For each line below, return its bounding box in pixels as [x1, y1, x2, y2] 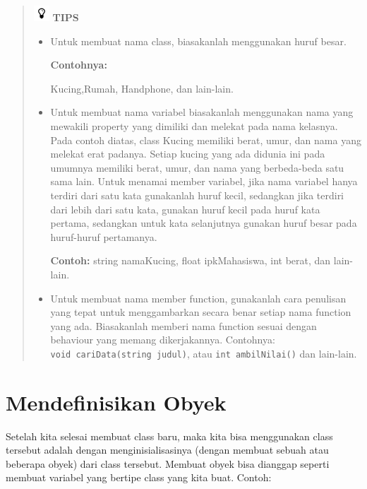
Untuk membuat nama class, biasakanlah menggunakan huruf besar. [50, 33, 347, 48]
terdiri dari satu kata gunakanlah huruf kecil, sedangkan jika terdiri [50, 187, 344, 202]
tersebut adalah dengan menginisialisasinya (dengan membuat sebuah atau [6, 442, 329, 457]
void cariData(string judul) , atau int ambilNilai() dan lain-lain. [50, 346, 357, 360]
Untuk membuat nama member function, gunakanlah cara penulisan [50, 290, 347, 305]
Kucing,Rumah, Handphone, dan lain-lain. [50, 81, 234, 95]
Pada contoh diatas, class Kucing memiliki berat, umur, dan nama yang [50, 132, 361, 147]
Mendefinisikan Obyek [6, 387, 227, 416]
